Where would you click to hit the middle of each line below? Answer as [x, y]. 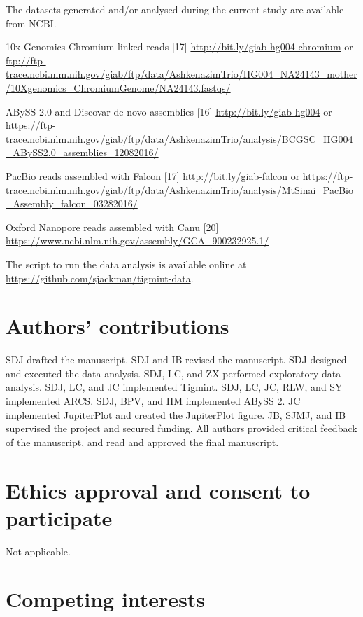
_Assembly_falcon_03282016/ [72, 203]
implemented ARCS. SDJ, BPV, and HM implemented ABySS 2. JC [153, 401]
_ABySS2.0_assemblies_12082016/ [82, 152]
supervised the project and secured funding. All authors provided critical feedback [181, 428]
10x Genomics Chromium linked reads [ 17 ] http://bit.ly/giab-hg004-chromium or [179, 47]
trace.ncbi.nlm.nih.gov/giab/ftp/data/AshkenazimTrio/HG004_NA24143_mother [181, 74]
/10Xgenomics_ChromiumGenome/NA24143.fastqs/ [118, 87]
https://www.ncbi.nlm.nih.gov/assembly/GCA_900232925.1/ [137, 241]
